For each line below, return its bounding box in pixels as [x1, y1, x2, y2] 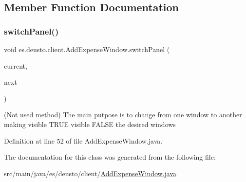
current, [4, 60, 27, 71]
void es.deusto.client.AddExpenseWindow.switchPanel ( [4, 44, 170, 54]
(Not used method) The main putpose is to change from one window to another [4, 109, 242, 120]
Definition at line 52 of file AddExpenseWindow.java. [4, 135, 163, 146]
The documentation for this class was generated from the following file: [4, 152, 216, 162]
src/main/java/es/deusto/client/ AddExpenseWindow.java [4, 168, 177, 178]
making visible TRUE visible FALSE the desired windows [4, 119, 176, 129]
